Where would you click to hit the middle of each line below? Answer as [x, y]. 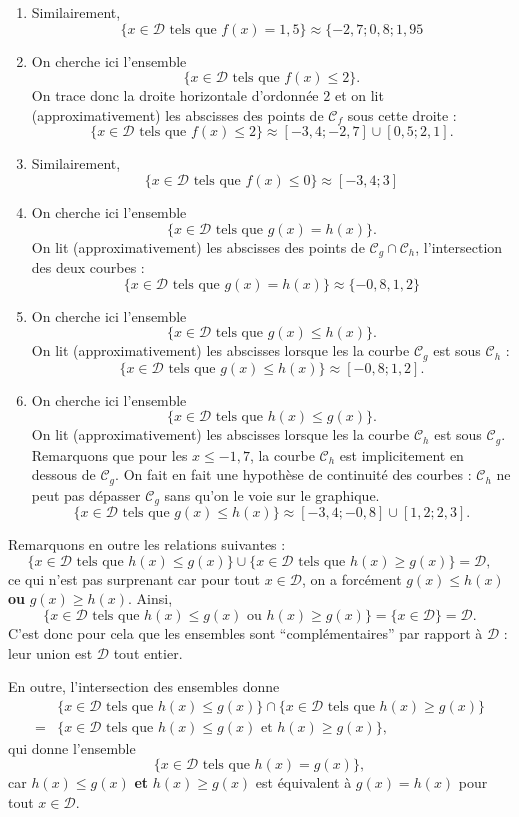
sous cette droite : [402, 114]
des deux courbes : [88, 267]
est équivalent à [303, 782]
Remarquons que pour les [109, 454]
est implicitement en [401, 454]
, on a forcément [352, 578]
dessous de [63, 474]
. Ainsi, [150, 598]
